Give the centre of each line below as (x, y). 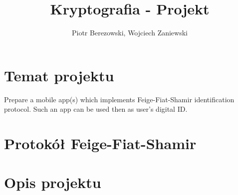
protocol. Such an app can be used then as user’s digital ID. (96, 109)
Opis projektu (53, 182)
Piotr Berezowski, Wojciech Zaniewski (130, 33)
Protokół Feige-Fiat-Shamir (100, 143)
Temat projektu (59, 75)
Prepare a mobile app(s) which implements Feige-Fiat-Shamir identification (119, 99)
